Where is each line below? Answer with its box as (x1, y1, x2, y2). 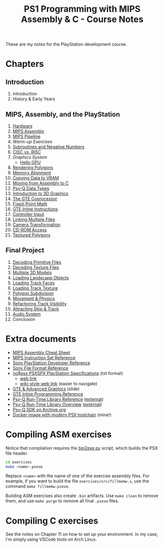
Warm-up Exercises (12, 139, 53, 145)
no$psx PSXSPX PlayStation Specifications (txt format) (12, 370, 123, 376)
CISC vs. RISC (12, 149, 41, 155)
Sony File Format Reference (12, 365, 69, 371)
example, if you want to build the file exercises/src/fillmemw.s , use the (5, 478, 149, 484)
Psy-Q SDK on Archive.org (12, 406, 66, 412)
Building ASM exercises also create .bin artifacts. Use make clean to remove (5, 493, 159, 499)
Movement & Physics (12, 295, 55, 301)
